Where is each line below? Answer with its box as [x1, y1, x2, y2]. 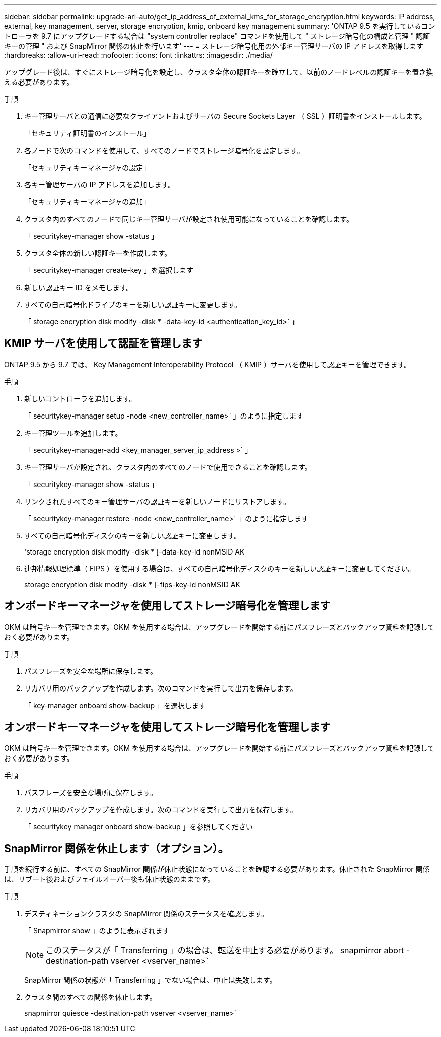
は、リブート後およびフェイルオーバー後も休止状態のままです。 [4, 875, 215, 884]
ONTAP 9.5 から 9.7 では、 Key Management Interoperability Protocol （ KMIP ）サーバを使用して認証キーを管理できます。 [4, 360, 411, 369]
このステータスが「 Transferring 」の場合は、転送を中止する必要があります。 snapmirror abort [46, 945, 404, 956]
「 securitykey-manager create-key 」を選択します [24, 266, 193, 274]
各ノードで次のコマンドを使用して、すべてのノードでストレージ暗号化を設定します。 [24, 146, 304, 155]
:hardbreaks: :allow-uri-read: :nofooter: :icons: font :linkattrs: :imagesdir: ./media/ [4, 51, 273, 59]
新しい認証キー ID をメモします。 [24, 283, 133, 292]
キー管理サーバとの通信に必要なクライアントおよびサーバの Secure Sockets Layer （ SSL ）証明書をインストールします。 [24, 112, 426, 120]
